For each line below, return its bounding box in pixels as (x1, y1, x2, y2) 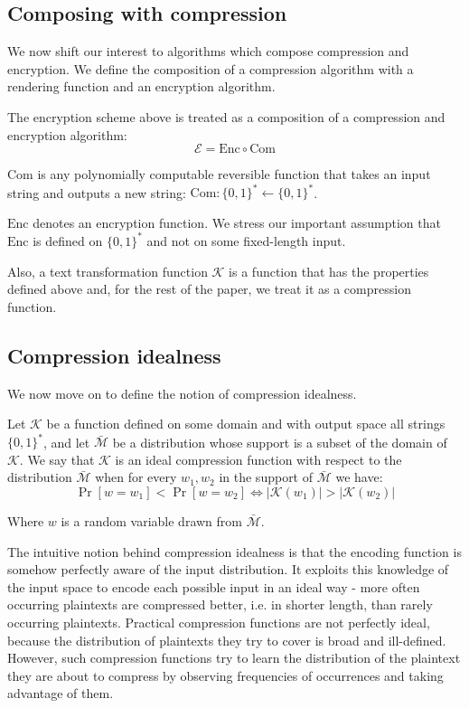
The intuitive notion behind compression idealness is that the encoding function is (7, 542, 462, 561)
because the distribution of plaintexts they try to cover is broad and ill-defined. (7, 630, 446, 649)
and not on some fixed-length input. (146, 231, 346, 250)
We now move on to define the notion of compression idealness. (7, 383, 357, 402)
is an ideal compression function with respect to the (115, 449, 402, 468)
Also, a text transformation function (7, 261, 208, 280)
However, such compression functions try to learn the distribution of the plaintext (7, 648, 461, 667)
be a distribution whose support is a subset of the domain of (112, 432, 447, 451)
